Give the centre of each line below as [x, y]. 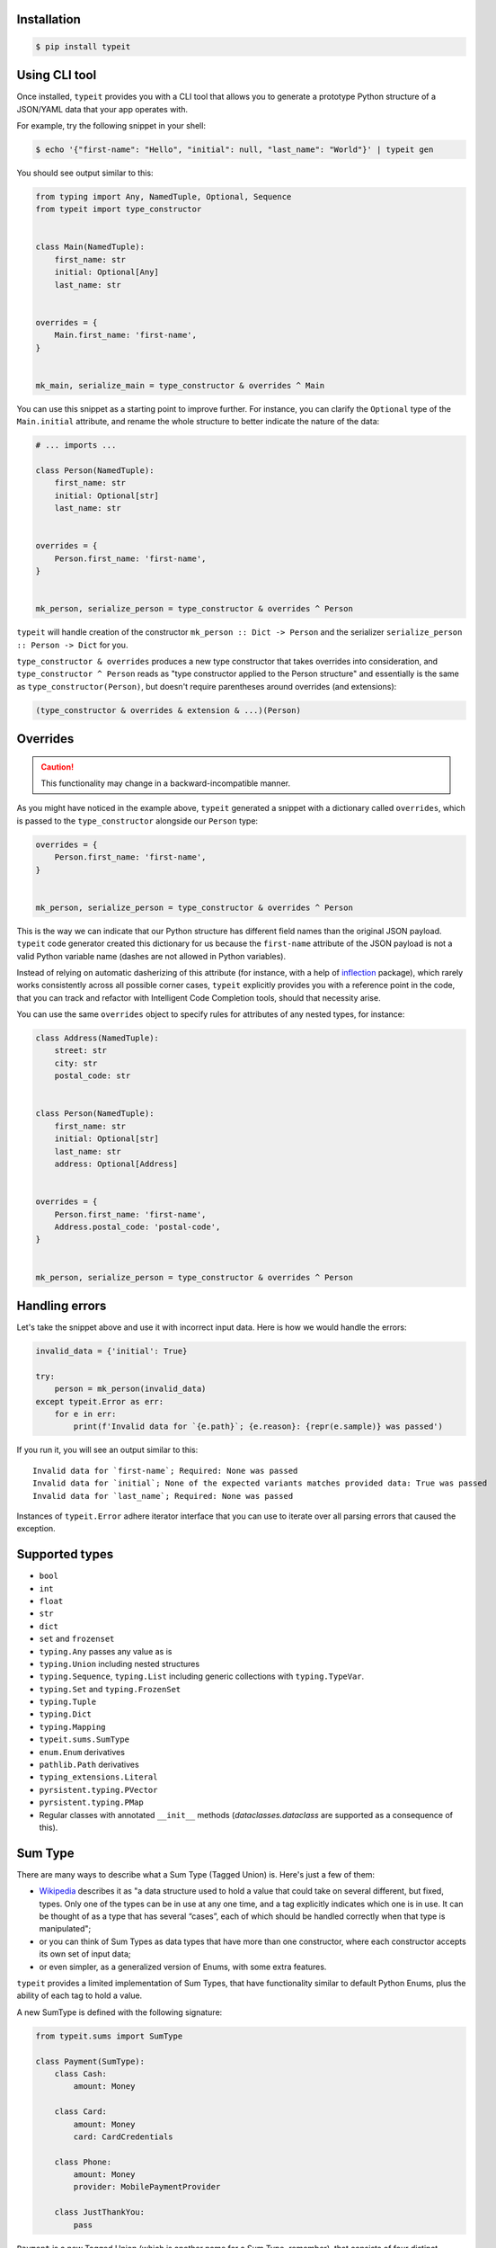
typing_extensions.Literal [98, 1777]
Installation [49, 19]
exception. [36, 1529]
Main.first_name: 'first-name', [126, 335]
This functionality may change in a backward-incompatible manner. [166, 783]
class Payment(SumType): [90, 2061]
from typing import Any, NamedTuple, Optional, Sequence [164, 196]
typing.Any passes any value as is [106, 1651]
